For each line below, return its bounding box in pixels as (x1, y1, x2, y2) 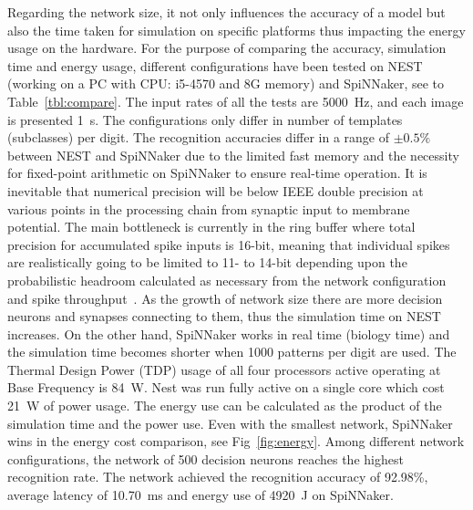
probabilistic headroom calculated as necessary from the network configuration (7, 270, 447, 289)
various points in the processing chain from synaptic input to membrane (7, 199, 410, 218)
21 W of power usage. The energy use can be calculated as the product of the (7, 396, 442, 415)
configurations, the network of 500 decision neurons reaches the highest (7, 449, 404, 468)
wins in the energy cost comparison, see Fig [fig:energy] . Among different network (7, 432, 465, 451)
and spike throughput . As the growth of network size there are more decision (7, 288, 443, 307)
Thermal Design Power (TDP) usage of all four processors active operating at (7, 359, 441, 379)
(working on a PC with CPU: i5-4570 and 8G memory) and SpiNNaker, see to (7, 74, 445, 93)
